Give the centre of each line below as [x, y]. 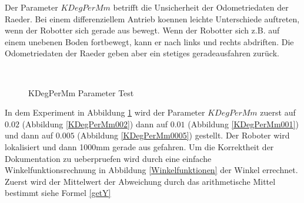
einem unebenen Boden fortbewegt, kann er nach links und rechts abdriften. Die [149, 41]
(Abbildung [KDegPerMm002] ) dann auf [95, 124]
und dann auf [29, 135]
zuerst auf [278, 112]
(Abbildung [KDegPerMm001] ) [243, 124]
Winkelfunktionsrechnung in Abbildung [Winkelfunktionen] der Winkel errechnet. [151, 170]
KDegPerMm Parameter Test [81, 92]
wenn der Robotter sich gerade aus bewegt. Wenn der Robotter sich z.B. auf [142, 30]
